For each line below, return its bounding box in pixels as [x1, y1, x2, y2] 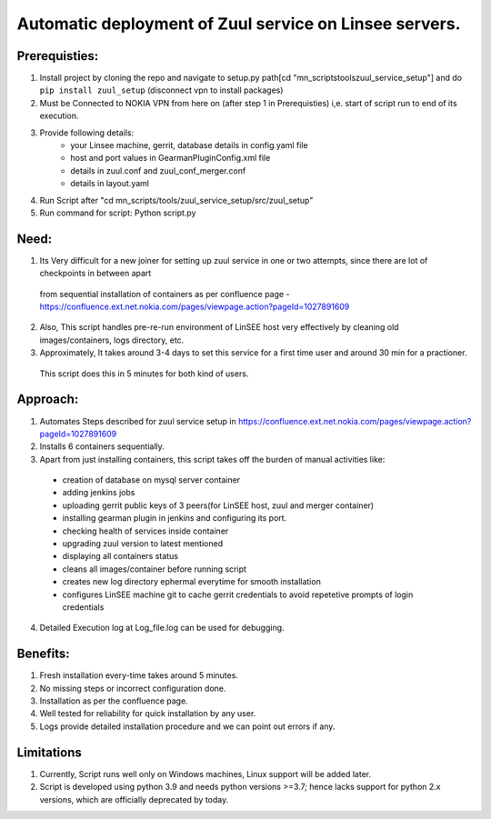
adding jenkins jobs [62, 487, 135, 498]
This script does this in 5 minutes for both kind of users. [39, 368, 249, 379]
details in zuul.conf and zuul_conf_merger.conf [70, 165, 246, 176]
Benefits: [16, 646, 70, 662]
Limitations [16, 744, 82, 760]
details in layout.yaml [70, 178, 150, 189]
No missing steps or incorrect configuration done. [39, 683, 226, 694]
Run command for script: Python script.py [39, 207, 196, 218]
